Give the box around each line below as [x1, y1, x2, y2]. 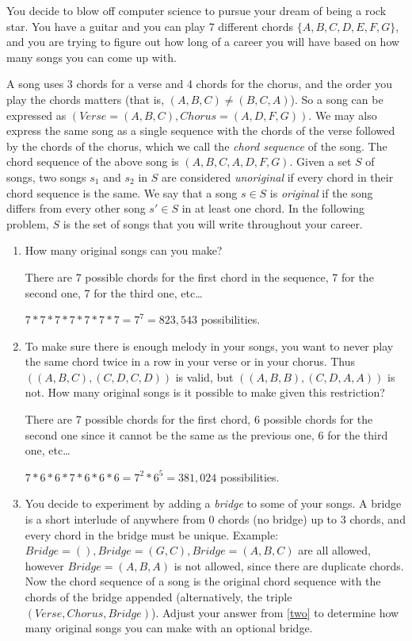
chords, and [349, 511, 406, 528]
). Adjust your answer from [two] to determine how [151, 604, 399, 620]
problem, [6, 215, 49, 232]
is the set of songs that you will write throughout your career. [63, 215, 363, 232]
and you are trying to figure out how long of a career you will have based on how [6, 33, 400, 50]
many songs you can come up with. [6, 48, 177, 65]
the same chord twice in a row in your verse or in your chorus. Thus [25, 353, 356, 370]
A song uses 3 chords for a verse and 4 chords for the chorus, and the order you [6, 75, 392, 92]
